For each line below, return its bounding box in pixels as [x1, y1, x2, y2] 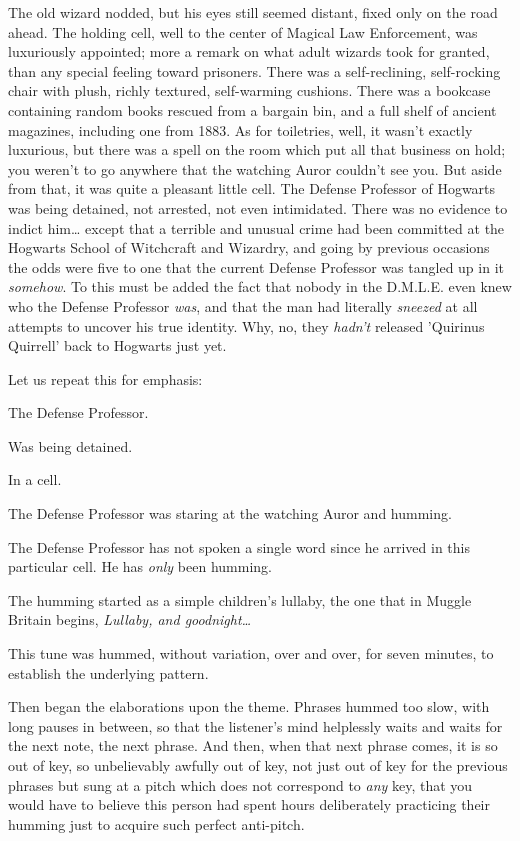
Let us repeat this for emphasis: [8, 368, 203, 389]
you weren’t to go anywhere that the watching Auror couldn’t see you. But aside [8, 158, 502, 179]
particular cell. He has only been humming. [8, 556, 272, 577]
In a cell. [8, 469, 62, 490]
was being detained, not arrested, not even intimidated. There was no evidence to [8, 197, 508, 218]
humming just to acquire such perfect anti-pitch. [8, 813, 305, 834]
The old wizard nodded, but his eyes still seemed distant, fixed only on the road [8, 2, 498, 22]
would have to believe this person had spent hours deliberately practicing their [8, 794, 490, 815]
